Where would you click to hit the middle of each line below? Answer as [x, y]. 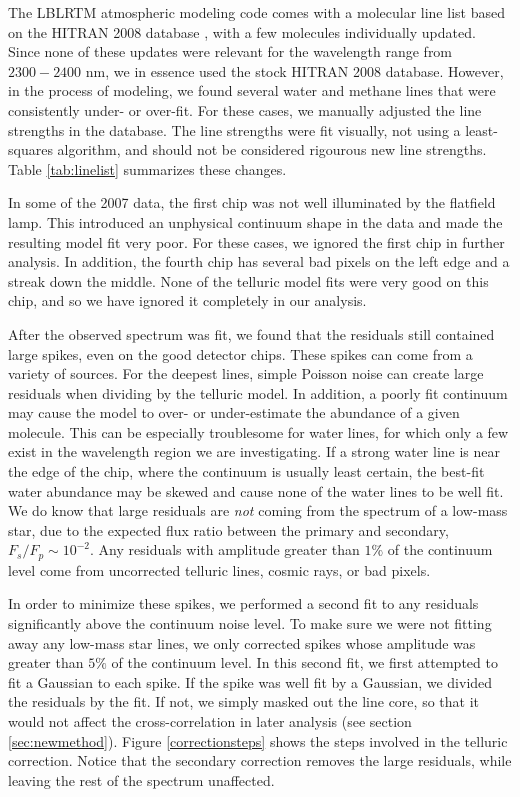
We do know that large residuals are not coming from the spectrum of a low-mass [258, 510]
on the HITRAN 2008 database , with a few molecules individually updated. [242, 31]
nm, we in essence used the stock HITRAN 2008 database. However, [294, 70]
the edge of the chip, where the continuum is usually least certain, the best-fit [246, 471]
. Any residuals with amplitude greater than [225, 549]
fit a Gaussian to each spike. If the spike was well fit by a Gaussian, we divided [250, 681]
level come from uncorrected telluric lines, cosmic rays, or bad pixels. [219, 569]
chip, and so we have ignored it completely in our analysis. [187, 300]
